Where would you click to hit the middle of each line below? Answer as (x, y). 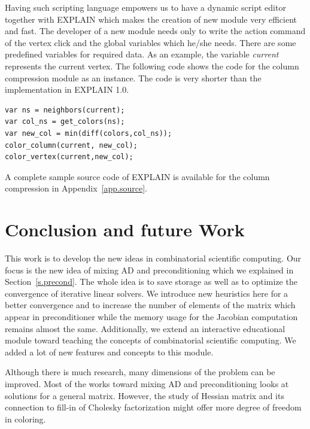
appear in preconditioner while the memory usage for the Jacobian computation (151, 317)
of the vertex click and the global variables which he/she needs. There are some (151, 42)
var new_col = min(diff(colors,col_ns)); (89, 133)
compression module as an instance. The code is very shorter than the (133, 77)
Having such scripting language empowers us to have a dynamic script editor (145, 7)
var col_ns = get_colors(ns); (65, 122)
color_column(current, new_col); (71, 145)
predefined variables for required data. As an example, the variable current (142, 54)
